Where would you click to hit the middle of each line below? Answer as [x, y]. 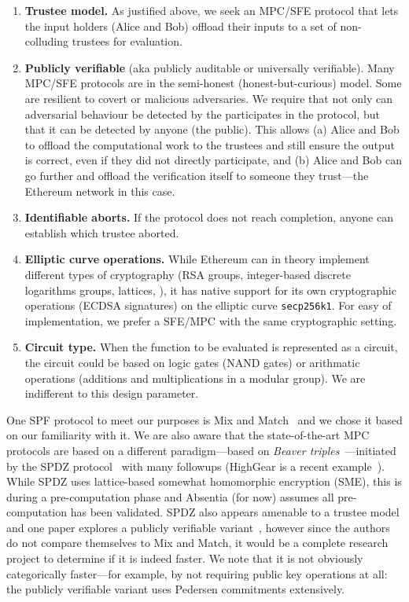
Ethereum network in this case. [100, 191]
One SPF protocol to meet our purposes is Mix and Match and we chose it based [204, 419]
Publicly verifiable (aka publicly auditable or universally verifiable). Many [210, 67]
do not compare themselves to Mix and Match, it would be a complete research [197, 543]
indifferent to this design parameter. [112, 393]
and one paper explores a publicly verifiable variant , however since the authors [198, 527]
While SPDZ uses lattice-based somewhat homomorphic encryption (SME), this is [204, 481]
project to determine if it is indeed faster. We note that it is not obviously [185, 558]
